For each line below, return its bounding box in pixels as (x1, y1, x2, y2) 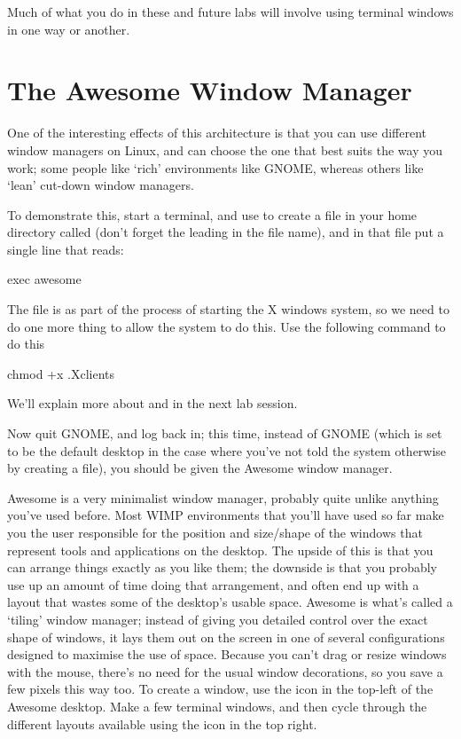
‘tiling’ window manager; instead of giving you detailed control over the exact (7, 609, 428, 628)
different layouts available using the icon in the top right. (7, 714, 317, 733)
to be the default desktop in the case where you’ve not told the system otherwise (7, 441, 447, 460)
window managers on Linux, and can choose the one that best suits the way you (7, 140, 442, 159)
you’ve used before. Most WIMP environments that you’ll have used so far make (7, 506, 444, 524)
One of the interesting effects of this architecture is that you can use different (7, 123, 426, 142)
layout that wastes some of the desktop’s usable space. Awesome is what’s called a (7, 593, 453, 611)
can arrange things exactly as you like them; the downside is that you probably (7, 558, 437, 577)
